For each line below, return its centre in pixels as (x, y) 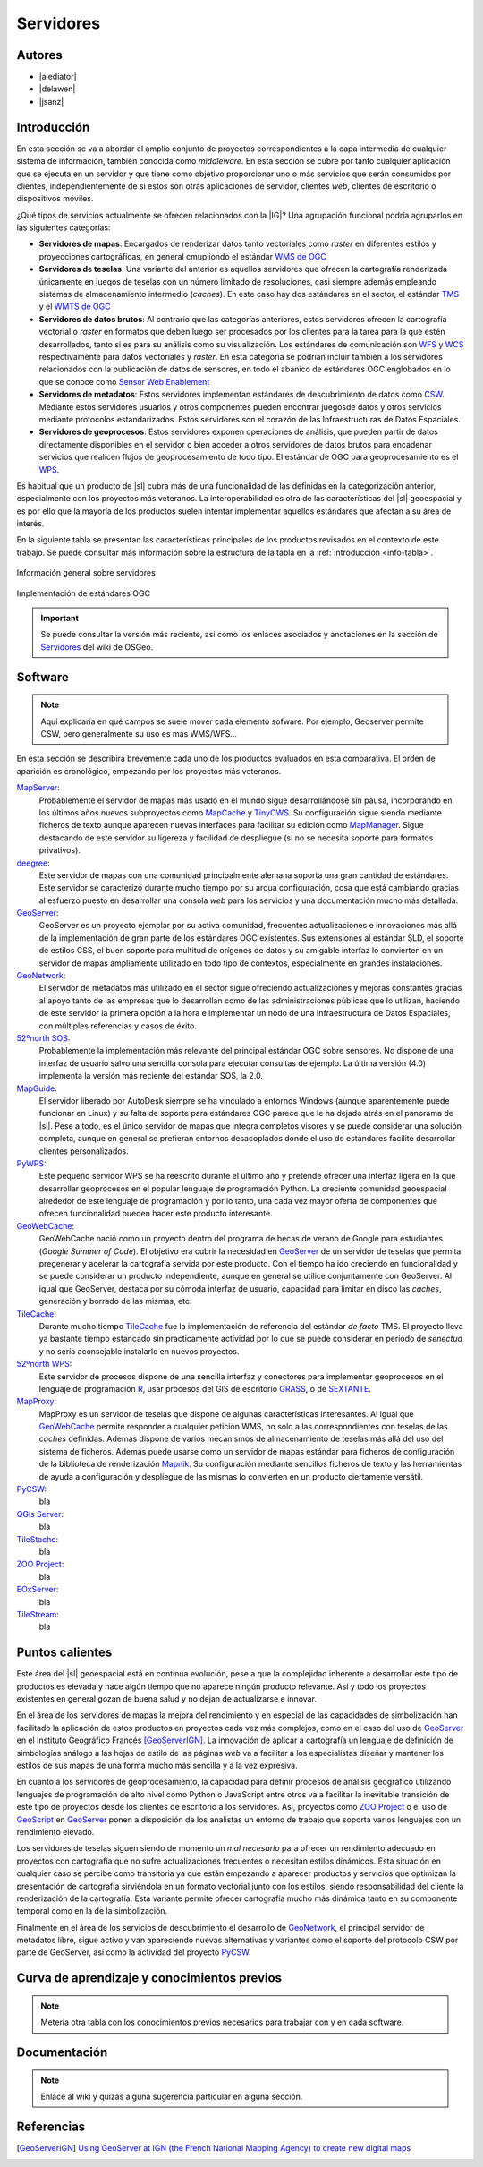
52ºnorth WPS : (44, 1364)
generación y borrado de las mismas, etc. (115, 1301)
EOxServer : (38, 1590)
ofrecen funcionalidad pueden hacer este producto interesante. (156, 1214)
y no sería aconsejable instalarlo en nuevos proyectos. (139, 1351)
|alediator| (58, 77)
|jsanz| (51, 101)
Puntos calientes (64, 1653)
